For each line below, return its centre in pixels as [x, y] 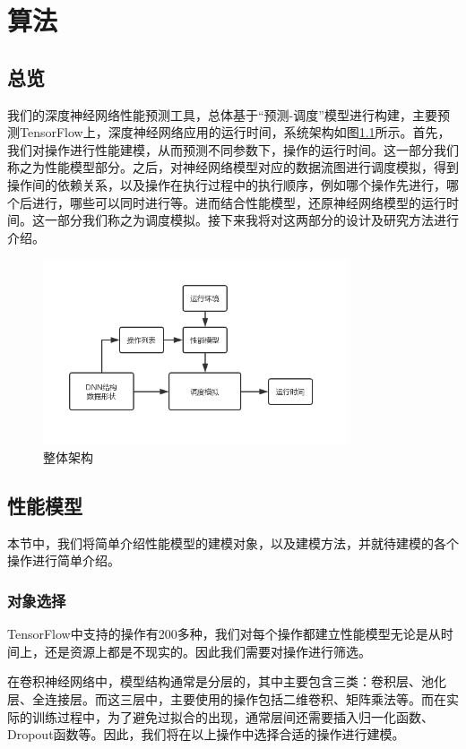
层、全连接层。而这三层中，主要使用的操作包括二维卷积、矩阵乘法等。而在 [227, 699]
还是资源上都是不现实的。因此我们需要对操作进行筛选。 [207, 651]
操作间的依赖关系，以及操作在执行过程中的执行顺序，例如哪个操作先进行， [227, 184]
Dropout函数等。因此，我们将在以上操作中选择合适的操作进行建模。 [206, 734]
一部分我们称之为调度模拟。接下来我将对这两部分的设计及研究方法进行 [251, 220]
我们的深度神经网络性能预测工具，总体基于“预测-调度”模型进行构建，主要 [222, 114]
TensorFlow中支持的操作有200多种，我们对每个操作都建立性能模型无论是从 [224, 634]
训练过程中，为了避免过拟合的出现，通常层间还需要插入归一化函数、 [233, 716]
